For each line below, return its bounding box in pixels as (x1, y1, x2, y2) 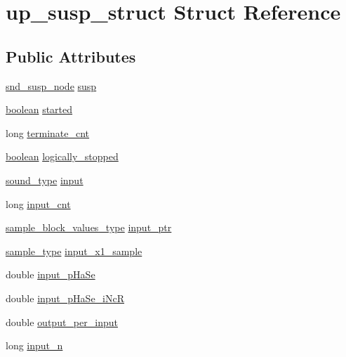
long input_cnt (6, 196, 71, 211)
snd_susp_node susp (6, 78, 97, 93)
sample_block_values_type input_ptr (6, 220, 172, 235)
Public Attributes (6, 45, 136, 67)
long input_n (6, 338, 63, 353)
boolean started (6, 102, 73, 117)
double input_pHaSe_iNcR (6, 290, 125, 305)
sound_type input (6, 172, 84, 187)
